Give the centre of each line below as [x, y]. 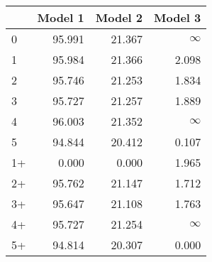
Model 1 [61, 17]
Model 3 [178, 17]
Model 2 [119, 17]
